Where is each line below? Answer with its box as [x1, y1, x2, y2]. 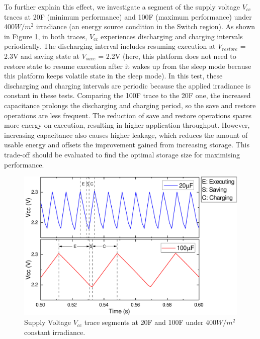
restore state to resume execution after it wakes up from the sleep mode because [4, 60, 251, 71]
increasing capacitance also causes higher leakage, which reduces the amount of [4, 129, 248, 140]
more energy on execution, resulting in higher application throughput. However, [4, 120, 250, 130]
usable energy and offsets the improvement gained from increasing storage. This [4, 139, 249, 150]
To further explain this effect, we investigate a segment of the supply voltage [4, 2, 240, 12]
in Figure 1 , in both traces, [4, 31, 88, 41]
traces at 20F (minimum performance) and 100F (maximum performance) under [4, 11, 252, 22]
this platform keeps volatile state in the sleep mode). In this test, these [4, 70, 223, 81]
